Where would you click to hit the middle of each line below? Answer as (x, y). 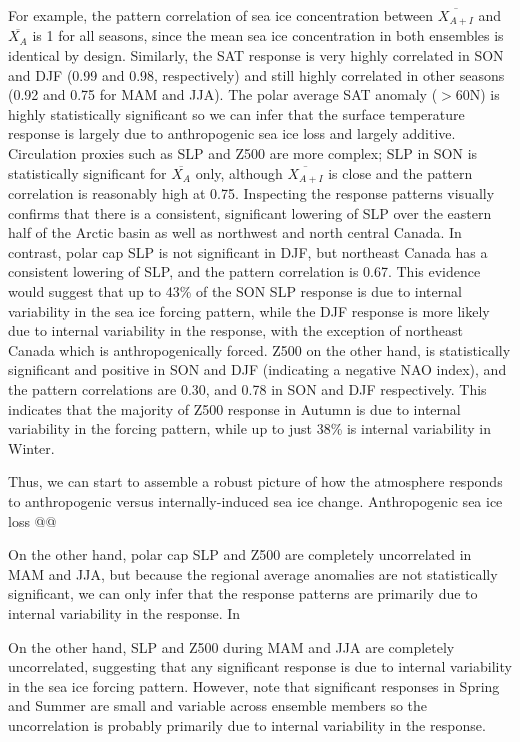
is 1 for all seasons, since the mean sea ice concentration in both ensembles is (268, 35)
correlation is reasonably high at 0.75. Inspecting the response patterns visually (251, 193)
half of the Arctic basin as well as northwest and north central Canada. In (235, 232)
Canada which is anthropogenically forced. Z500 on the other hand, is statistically (259, 349)
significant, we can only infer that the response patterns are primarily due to (243, 593)
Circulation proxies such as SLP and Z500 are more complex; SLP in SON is (243, 153)
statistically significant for (87, 172)
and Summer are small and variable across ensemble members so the (218, 705)
